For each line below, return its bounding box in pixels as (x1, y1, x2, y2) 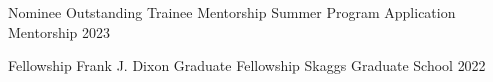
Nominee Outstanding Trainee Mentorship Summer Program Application (8, 2, 456, 22)
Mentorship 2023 (8, 21, 111, 42)
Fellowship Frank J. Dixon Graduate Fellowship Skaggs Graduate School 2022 (8, 55, 486, 76)
